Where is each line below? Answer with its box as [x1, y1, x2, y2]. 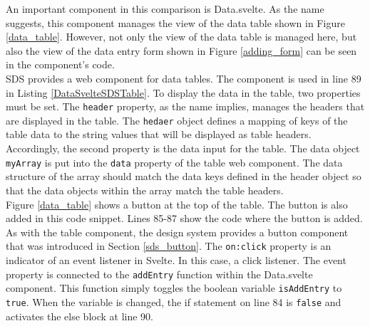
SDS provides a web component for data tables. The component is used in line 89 [6, 70, 361, 85]
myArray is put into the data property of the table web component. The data [6, 154, 343, 169]
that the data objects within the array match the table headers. [6, 182, 284, 197]
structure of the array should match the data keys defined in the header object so [6, 169, 361, 184]
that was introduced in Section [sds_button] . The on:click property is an [6, 238, 332, 253]
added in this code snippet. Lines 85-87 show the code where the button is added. [6, 211, 363, 226]
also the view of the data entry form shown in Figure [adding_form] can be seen [6, 43, 357, 58]
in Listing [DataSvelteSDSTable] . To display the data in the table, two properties [6, 85, 361, 100]
